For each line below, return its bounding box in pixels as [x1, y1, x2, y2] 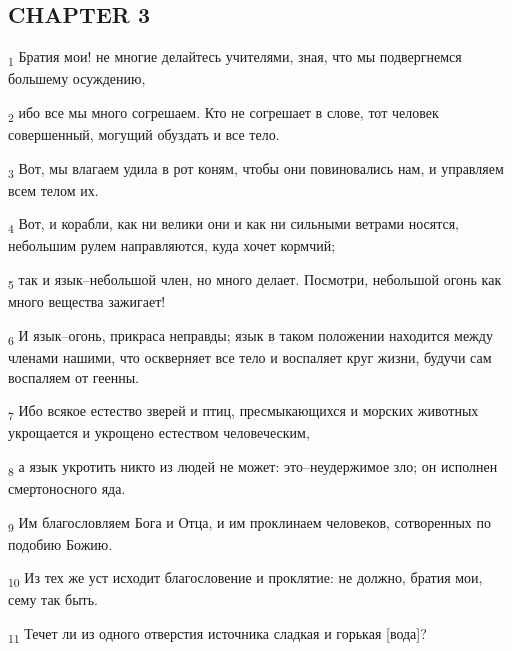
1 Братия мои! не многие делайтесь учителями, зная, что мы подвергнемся [8, 46, 462, 69]
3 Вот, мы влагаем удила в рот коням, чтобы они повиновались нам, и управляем [8, 157, 504, 181]
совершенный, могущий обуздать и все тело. [8, 124, 280, 145]
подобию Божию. [8, 533, 113, 554]
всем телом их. [8, 179, 99, 200]
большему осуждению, [8, 68, 146, 89]
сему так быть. [8, 589, 99, 610]
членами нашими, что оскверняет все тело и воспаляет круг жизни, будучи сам [8, 346, 492, 367]
